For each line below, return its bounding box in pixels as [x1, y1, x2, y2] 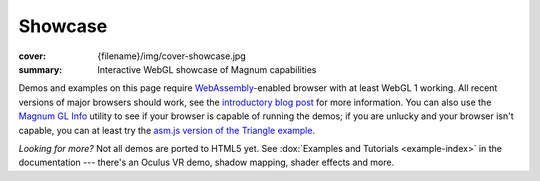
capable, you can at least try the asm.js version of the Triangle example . [18, 124, 315, 136]
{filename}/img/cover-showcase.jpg [97, 50, 246, 62]
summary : [18, 63, 63, 75]
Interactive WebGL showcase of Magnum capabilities [97, 63, 317, 75]
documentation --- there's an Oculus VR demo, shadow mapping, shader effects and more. [18, 156, 395, 169]
